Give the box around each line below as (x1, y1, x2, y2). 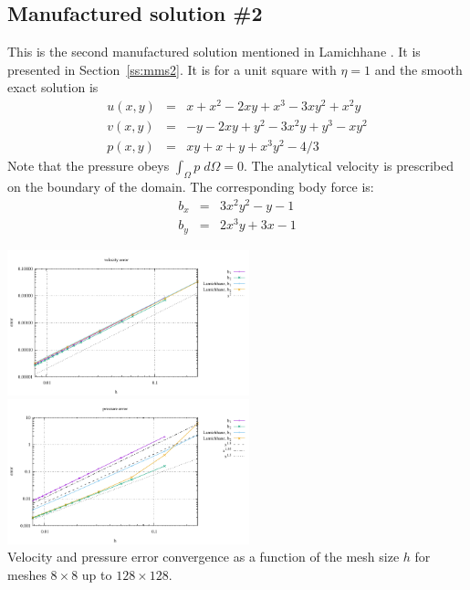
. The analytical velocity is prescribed (243, 156, 454, 175)
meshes (7, 565, 47, 585)
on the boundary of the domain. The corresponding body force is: (7, 177, 374, 196)
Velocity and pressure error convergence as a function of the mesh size (7, 547, 400, 566)
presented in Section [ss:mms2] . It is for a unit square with (7, 59, 337, 79)
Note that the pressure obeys (7, 156, 170, 175)
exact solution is (7, 78, 99, 97)
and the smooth (374, 59, 463, 79)
